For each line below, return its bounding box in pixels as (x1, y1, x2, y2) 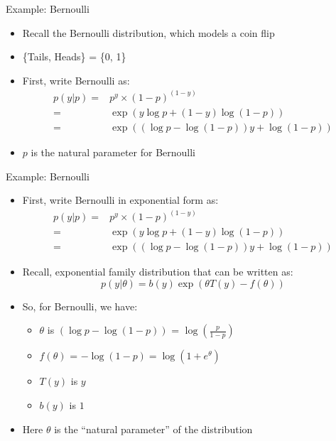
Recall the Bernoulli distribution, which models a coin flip (22, 25, 275, 40)
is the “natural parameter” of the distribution (54, 421, 253, 436)
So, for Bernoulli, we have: (22, 298, 138, 313)
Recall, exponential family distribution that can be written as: (22, 264, 293, 279)
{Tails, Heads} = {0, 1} (22, 49, 126, 64)
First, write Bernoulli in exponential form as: (22, 192, 219, 207)
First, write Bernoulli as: (22, 72, 130, 87)
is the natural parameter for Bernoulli (31, 144, 195, 159)
